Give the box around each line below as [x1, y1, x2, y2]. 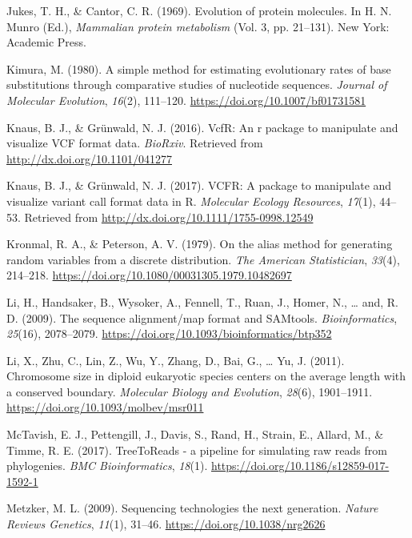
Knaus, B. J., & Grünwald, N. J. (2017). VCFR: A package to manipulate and [6, 177, 392, 194]
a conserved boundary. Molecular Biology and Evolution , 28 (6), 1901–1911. [6, 383, 373, 399]
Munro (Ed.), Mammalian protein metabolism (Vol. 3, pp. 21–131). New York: [6, 18, 390, 34]
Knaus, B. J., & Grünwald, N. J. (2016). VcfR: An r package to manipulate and [6, 118, 398, 135]
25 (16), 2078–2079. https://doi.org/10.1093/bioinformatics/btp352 [6, 325, 332, 342]
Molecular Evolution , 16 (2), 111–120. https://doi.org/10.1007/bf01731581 [6, 91, 366, 108]
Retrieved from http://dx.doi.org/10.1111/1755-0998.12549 [24, 208, 314, 225]
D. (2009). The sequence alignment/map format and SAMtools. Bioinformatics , [6, 309, 398, 326]
